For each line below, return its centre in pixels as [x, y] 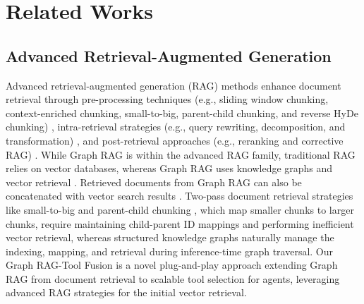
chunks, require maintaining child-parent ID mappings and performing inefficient [180, 223]
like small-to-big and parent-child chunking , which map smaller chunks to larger [180, 209]
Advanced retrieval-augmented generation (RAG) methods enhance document [174, 85]
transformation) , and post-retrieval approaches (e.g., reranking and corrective [175, 140]
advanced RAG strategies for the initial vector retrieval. [126, 292]
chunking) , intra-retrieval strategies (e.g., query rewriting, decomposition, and [176, 127]
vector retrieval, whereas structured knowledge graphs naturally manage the [170, 237]
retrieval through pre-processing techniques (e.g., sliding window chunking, [167, 99]
